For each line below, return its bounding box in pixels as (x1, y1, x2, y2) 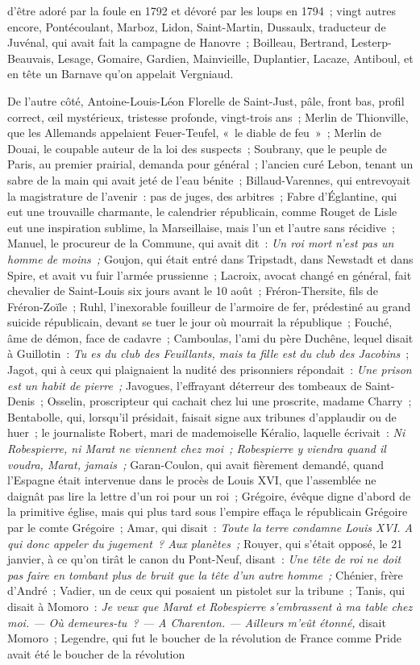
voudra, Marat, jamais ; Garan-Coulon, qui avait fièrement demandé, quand (7, 455, 384, 472)
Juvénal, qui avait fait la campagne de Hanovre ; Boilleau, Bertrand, (7, 34, 347, 51)
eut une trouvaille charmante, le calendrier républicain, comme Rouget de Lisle (7, 203, 397, 220)
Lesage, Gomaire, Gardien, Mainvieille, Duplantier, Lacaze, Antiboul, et (57, 49, 414, 66)
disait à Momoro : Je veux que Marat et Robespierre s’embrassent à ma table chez (7, 597, 413, 614)
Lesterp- (351, 34, 392, 51)
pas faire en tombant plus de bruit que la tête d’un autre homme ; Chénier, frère (7, 566, 403, 583)
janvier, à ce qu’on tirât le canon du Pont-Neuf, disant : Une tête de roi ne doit (7, 551, 401, 567)
